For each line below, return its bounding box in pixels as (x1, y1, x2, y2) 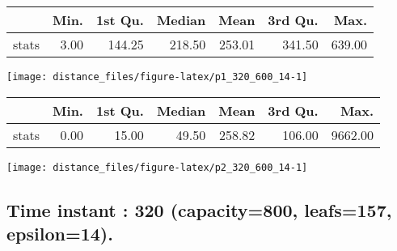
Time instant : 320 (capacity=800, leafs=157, (6, 197, 392, 222)
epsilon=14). (6, 221, 113, 246)
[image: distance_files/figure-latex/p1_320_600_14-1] (6, 71, 308, 83)
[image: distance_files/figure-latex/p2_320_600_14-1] (6, 161, 308, 173)
